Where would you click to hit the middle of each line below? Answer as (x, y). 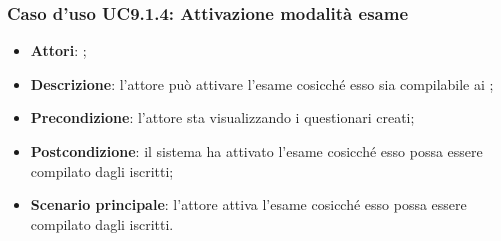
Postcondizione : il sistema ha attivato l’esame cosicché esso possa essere (256, 151)
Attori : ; (58, 50)
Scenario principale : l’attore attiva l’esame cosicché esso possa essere (248, 204)
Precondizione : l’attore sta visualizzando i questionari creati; (222, 117)
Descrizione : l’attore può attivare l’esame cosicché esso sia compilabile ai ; (262, 83)
